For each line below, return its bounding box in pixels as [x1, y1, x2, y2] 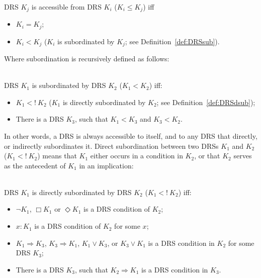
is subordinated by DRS [32, 80, 106, 90]
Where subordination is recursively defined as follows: [4, 53, 169, 63]
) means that [37, 150, 77, 161]
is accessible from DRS [31, 1, 102, 12]
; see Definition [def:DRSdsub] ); [156, 97, 255, 107]
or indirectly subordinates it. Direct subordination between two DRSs [4, 140, 219, 151]
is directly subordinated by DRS [32, 187, 132, 197]
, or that [194, 150, 220, 161]
